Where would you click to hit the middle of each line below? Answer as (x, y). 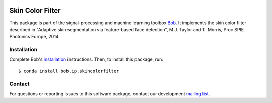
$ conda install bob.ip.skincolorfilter (69, 71)
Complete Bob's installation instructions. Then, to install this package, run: (86, 59)
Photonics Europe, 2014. (35, 37)
